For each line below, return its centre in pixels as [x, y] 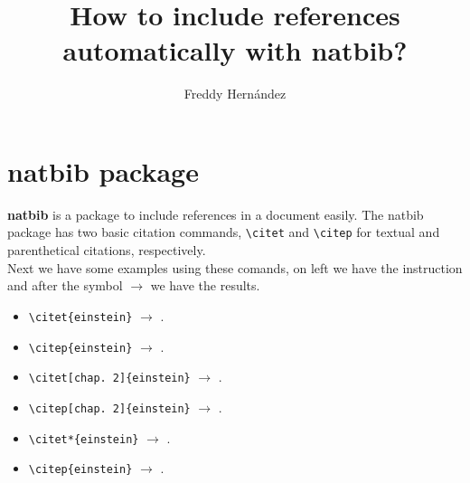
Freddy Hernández [235, 94]
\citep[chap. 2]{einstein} [109, 408]
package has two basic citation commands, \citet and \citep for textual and [224, 232]
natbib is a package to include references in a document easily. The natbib [216, 214]
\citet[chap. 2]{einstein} [109, 379]
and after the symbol [65, 285]
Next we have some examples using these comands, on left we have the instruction [235, 267]
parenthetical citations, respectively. [107, 250]
